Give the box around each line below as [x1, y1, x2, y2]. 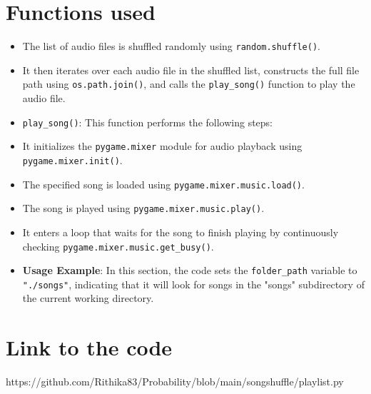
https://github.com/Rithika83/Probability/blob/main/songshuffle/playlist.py [6, 374, 344, 389]
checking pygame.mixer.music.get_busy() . [22, 238, 214, 253]
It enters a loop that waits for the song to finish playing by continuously [22, 224, 339, 239]
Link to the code [6, 333, 173, 362]
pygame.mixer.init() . [22, 152, 123, 167]
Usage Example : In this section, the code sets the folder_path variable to [22, 263, 357, 278]
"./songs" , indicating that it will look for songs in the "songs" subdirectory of [22, 276, 365, 291]
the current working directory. [22, 291, 154, 305]
